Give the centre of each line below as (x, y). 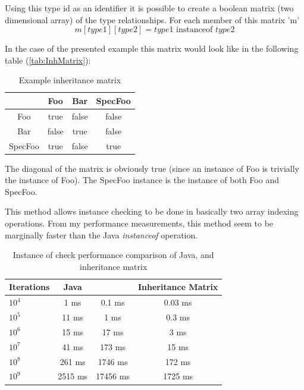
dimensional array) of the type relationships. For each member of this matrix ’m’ (152, 19)
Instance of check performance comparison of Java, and (113, 255)
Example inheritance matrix (70, 80)
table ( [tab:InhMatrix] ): (48, 60)
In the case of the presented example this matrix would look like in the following (152, 48)
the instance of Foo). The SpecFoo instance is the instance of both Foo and (142, 180)
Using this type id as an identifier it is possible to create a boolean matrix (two (149, 8)
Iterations (29, 287)
